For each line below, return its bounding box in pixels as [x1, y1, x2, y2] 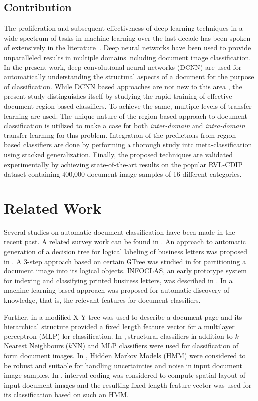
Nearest [4, 340, 27, 351]
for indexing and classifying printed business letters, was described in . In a [4, 275, 233, 285]
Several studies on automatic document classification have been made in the [4, 226, 235, 237]
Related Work [4, 198, 102, 218]
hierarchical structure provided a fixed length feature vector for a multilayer [4, 321, 235, 332]
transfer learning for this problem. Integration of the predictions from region [4, 130, 236, 140]
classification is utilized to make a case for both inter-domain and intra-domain [4, 120, 245, 131]
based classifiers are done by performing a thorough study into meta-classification [4, 139, 252, 150]
